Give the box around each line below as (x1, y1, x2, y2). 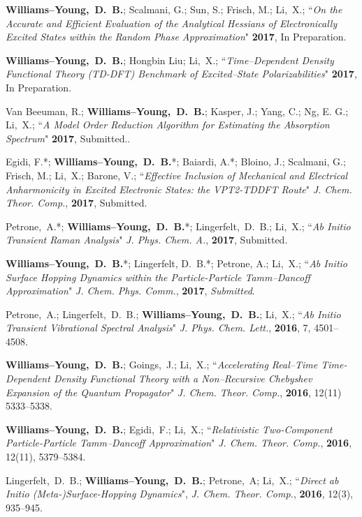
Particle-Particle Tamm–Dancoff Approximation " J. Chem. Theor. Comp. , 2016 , (6, 435, 352, 450)
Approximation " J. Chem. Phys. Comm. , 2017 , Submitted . (6, 283, 255, 298)
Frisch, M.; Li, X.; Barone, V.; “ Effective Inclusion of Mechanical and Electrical (6, 167, 348, 182)
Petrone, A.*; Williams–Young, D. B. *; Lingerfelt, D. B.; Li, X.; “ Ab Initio (6, 218, 351, 233)
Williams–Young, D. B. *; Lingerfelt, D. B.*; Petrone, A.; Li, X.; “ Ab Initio (6, 255, 347, 270)
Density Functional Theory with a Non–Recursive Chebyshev (53, 371, 312, 386)
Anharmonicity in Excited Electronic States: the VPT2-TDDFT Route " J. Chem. (6, 181, 352, 196)
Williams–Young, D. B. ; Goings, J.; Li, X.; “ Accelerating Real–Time (6, 357, 318, 372)
